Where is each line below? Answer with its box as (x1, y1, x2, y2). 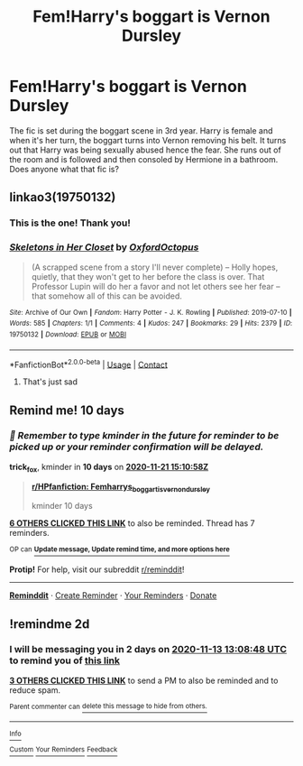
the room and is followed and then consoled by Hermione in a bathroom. (9, 153, 279, 164)
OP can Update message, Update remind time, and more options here (9, 545, 230, 554)
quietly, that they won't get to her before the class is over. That (31, 271, 265, 281)
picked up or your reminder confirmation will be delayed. (9, 440, 264, 453)
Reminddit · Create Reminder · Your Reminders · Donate (9, 590, 217, 601)
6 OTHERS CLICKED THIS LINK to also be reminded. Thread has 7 (9, 518, 255, 529)
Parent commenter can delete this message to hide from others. (9, 702, 207, 711)
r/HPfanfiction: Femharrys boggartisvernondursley (31, 481, 210, 494)
